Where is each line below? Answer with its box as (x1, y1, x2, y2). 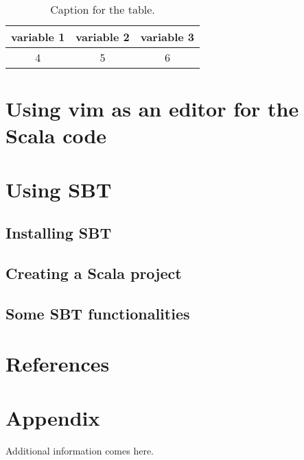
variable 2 (75, 29, 130, 45)
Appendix (5, 403, 100, 431)
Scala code (5, 121, 107, 149)
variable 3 (140, 29, 195, 45)
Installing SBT (5, 222, 112, 243)
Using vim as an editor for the (5, 95, 299, 123)
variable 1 (11, 29, 65, 45)
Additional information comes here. (5, 443, 154, 457)
